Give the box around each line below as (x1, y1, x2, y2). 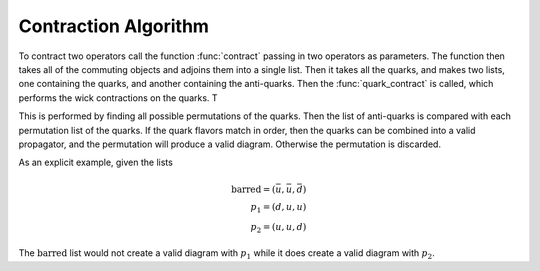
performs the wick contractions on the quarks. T (18, 91, 219, 104)
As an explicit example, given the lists (18, 156, 174, 169)
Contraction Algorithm (18, 15, 210, 37)
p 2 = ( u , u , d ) (250, 221, 307, 235)
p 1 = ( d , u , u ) (250, 201, 307, 215)
